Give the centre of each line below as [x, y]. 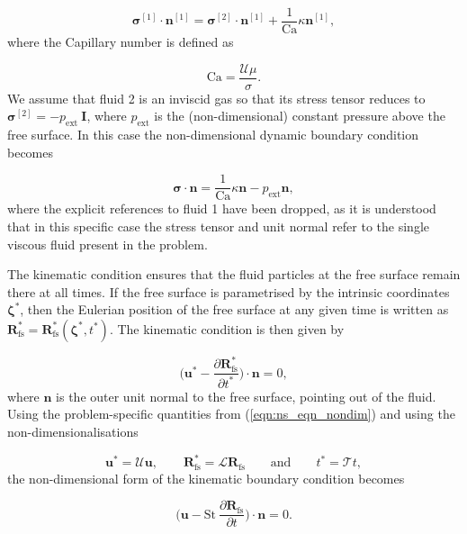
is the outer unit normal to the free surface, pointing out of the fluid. [246, 396]
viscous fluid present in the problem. [108, 244]
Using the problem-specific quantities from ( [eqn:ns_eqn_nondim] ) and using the [231, 414]
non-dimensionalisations [73, 432]
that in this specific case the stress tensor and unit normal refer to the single [218, 226]
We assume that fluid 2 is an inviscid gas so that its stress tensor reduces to [216, 98]
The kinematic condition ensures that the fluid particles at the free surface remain [234, 274]
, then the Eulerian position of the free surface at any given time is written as [234, 309]
